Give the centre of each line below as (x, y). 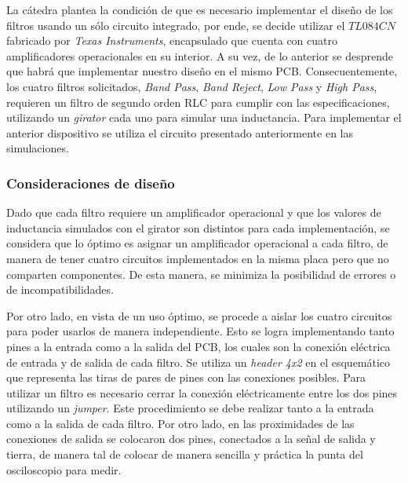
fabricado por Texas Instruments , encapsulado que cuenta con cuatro (172, 40)
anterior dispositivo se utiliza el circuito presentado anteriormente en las (180, 132)
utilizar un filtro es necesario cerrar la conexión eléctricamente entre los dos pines (202, 392)
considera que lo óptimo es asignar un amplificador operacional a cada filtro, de (197, 243)
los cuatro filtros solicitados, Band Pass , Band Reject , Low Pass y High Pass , (192, 86)
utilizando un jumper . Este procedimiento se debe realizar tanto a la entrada (190, 408)
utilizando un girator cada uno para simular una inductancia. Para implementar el (204, 117)
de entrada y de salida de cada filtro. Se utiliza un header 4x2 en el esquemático (199, 362)
